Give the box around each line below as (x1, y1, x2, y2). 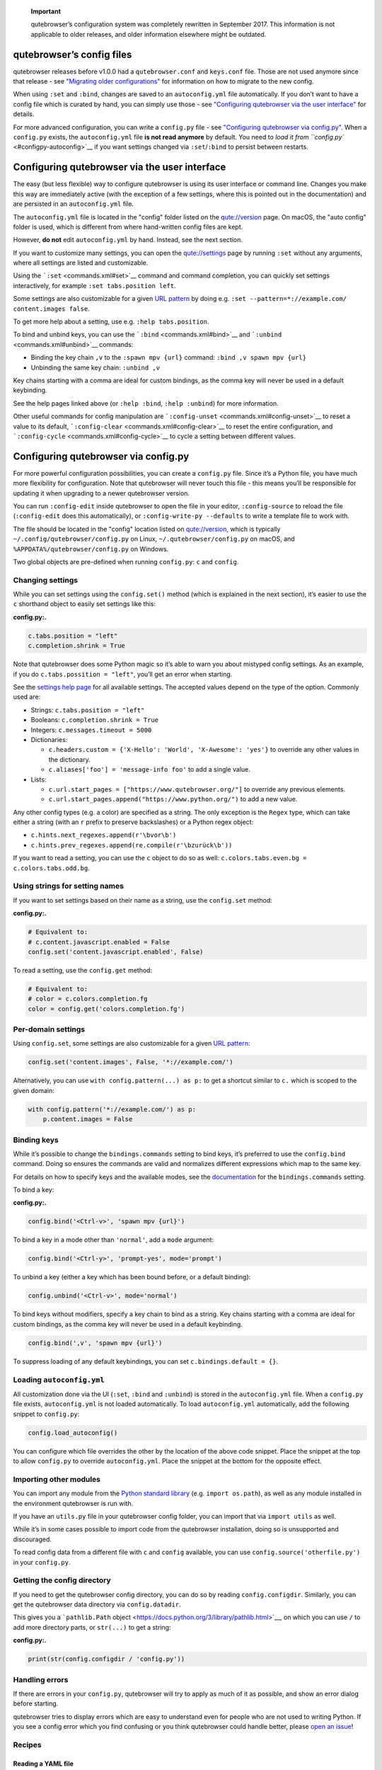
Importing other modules (13, 1474, 100, 1484)
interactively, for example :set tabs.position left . (13, 281, 176, 290)
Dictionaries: (30, 735, 68, 743)
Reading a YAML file (13, 1759, 74, 1768)
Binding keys (13, 1135, 59, 1145)
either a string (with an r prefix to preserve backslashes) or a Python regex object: (13, 818, 254, 826)
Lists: (30, 775, 47, 784)
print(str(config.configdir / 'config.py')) (28, 1655, 185, 1663)
